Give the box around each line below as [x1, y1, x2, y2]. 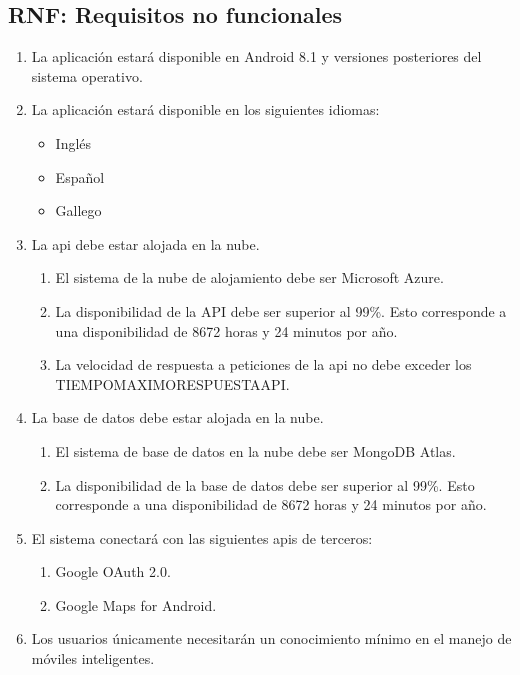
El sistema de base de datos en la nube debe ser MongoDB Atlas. [55, 440, 456, 461]
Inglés [55, 132, 92, 153]
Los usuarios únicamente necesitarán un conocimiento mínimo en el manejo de [31, 628, 512, 649]
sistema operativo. [31, 65, 143, 86]
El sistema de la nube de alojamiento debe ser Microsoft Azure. [55, 267, 444, 288]
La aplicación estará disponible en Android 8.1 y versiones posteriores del [31, 46, 482, 67]
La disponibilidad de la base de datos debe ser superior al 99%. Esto [55, 474, 475, 495]
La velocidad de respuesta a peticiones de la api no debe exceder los [55, 354, 472, 375]
